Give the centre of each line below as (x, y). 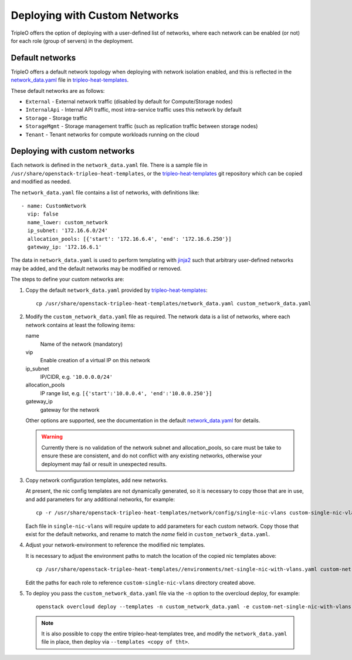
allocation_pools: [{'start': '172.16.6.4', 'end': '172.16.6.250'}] (129, 239)
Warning (52, 437)
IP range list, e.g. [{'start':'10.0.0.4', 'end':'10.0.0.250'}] (126, 393)
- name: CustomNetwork (54, 206)
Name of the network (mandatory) (82, 344)
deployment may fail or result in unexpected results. (104, 464)
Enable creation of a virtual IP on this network (95, 361)
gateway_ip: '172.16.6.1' (65, 247)
